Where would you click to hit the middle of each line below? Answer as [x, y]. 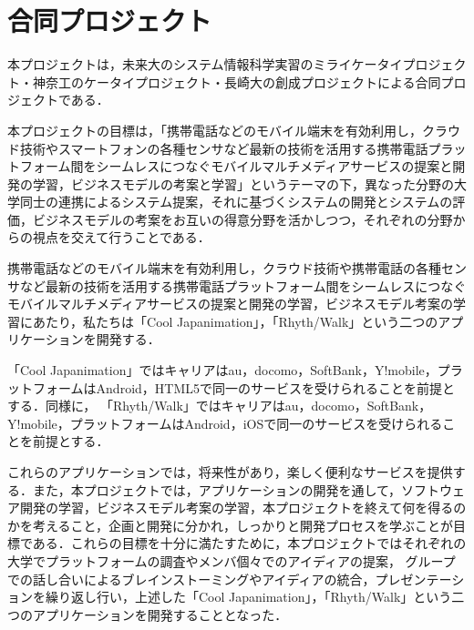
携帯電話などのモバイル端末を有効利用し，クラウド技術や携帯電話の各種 [224, 268]
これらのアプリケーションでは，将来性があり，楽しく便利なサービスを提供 [230, 472]
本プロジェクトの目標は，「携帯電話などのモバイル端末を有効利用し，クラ [227, 130]
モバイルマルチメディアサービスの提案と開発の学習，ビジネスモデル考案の [231, 304]
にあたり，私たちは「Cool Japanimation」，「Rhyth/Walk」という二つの [229, 321]
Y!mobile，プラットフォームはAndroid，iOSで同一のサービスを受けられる [225, 423]
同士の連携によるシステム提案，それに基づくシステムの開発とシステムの [236, 202]
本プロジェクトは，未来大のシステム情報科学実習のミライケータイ [205, 64]
